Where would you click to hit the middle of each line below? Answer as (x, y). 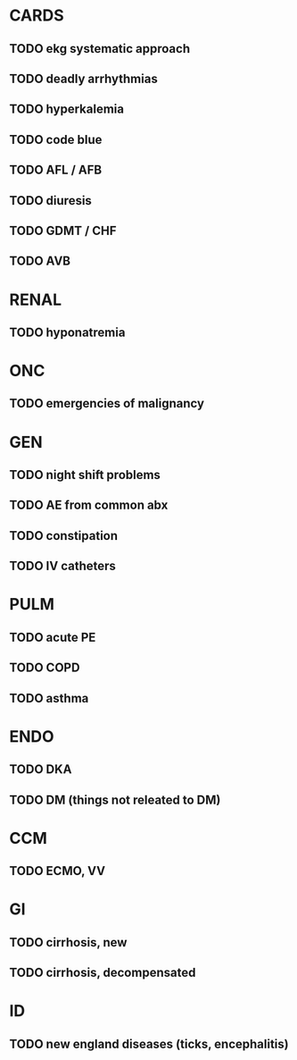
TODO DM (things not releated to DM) (115, 799)
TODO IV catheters (62, 566)
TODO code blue (56, 139)
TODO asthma (49, 698)
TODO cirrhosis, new (68, 942)
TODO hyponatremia (67, 332)
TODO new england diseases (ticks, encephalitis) (149, 1043)
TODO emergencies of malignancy (107, 404)
